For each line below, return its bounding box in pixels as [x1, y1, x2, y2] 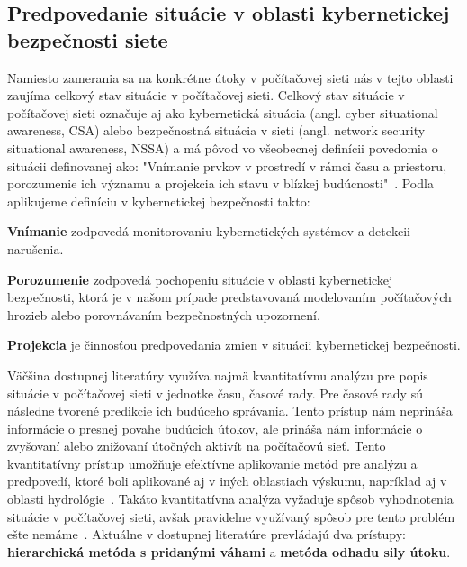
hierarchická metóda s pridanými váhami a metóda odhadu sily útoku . [7, 542, 451, 561]
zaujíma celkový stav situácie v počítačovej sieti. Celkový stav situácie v [7, 86, 405, 105]
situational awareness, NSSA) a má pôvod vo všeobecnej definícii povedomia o [7, 138, 438, 157]
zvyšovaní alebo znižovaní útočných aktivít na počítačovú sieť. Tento [7, 436, 386, 455]
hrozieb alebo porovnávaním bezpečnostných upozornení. [7, 305, 320, 324]
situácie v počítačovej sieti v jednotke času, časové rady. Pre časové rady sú [7, 383, 423, 402]
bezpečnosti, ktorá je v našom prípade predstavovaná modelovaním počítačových [7, 288, 452, 306]
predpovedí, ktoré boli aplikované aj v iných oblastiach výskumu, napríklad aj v [7, 471, 447, 490]
